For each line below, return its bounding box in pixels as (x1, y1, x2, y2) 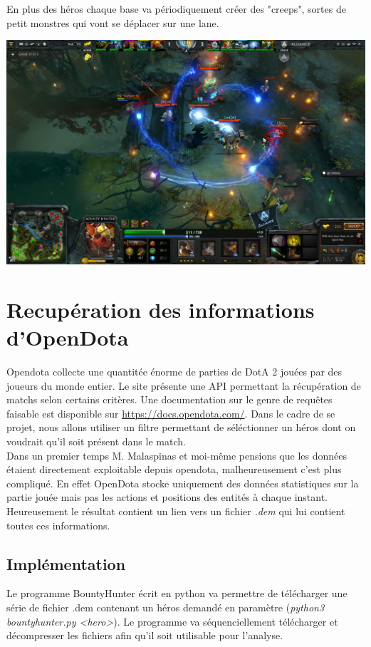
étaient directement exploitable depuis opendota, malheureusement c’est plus (6, 462, 342, 477)
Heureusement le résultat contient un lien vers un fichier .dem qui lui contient (6, 504, 345, 519)
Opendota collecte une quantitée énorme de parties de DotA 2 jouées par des (6, 364, 343, 379)
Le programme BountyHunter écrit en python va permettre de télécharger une (6, 586, 348, 601)
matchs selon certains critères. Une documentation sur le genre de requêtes (6, 392, 333, 407)
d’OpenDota (6, 323, 129, 352)
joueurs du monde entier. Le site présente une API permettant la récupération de (6, 378, 361, 393)
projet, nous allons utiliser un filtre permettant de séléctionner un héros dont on (6, 420, 356, 435)
